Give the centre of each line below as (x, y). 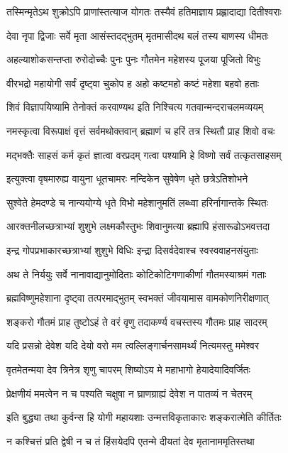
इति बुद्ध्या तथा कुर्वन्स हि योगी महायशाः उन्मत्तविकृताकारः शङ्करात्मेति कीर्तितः (144, 417)
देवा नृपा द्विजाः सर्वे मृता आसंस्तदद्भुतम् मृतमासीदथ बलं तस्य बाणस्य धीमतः (138, 35)
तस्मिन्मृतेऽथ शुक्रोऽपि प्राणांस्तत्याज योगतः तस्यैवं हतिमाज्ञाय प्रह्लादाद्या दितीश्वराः (144, 11)
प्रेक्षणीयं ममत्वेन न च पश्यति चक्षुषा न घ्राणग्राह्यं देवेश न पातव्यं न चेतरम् (129, 393)
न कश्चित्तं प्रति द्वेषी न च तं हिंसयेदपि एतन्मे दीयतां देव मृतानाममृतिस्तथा (131, 441)
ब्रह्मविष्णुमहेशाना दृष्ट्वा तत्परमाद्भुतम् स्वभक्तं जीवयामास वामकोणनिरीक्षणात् (138, 298)
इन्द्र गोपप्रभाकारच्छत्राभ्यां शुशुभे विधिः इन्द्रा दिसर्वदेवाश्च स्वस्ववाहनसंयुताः (132, 250)
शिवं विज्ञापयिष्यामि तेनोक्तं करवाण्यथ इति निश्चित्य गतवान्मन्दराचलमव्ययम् (135, 107)
